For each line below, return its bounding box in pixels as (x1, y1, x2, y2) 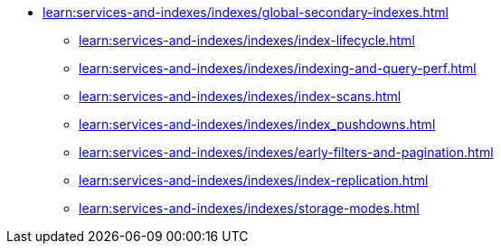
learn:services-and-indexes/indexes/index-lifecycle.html (79, 33, 415, 48)
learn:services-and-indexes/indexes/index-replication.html (79, 172, 429, 188)
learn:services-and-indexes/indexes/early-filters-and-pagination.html (79, 144, 494, 160)
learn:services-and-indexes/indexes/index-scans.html (79, 88, 402, 104)
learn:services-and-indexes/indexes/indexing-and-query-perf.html (79, 60, 477, 76)
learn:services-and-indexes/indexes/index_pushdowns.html (79, 116, 436, 132)
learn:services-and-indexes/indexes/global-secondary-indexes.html (43, 5, 449, 20)
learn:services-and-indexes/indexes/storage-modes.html (79, 200, 420, 216)
